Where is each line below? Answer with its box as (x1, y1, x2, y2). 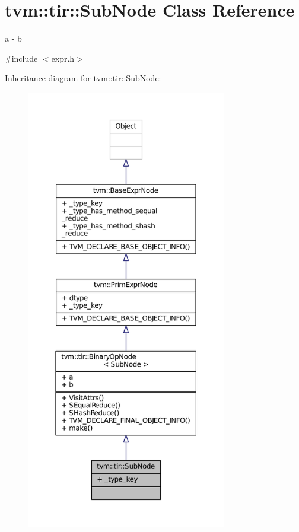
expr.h (51, 52, 75, 64)
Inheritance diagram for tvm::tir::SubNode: (5, 72, 161, 84)
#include (5, 52, 38, 64)
